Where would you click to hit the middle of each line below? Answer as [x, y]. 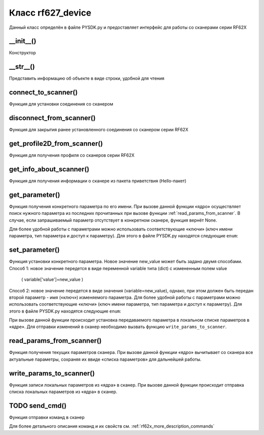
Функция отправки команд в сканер [47, 417]
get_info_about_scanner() [49, 169]
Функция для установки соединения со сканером [61, 104]
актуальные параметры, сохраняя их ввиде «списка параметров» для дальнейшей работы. [105, 359]
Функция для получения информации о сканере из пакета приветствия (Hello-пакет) [98, 181]
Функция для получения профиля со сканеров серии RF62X [72, 155]
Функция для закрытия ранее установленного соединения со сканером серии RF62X [99, 130]
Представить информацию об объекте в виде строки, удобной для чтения [87, 79]
